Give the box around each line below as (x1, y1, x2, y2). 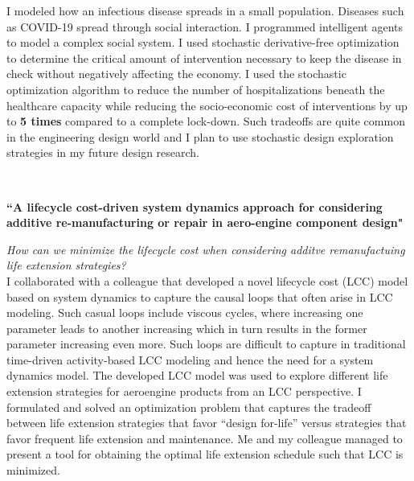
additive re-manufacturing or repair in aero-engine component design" (6, 214, 404, 231)
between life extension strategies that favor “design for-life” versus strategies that (6, 414, 407, 431)
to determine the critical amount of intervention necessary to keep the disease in (6, 49, 402, 66)
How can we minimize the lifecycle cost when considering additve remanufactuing (6, 240, 405, 257)
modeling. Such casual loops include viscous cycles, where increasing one (6, 304, 363, 321)
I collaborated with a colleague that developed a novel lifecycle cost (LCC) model (6, 272, 408, 289)
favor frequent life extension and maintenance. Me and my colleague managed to (6, 430, 403, 446)
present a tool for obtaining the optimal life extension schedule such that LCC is (6, 446, 404, 462)
